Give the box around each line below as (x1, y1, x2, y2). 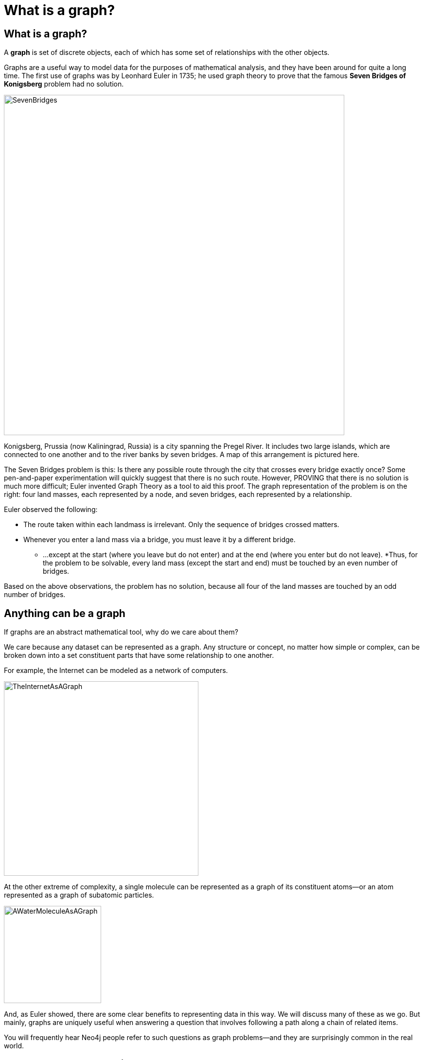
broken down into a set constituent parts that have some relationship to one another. (4, 651, 274, 660)
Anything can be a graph (4, 607, 125, 619)
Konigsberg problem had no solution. (4, 80, 124, 88)
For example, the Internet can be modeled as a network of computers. (4, 666, 228, 675)
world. (4, 1042, 24, 1050)
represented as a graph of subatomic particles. (4, 891, 154, 900)
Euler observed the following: (4, 505, 98, 514)
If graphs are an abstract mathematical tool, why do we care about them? (4, 628, 238, 636)
